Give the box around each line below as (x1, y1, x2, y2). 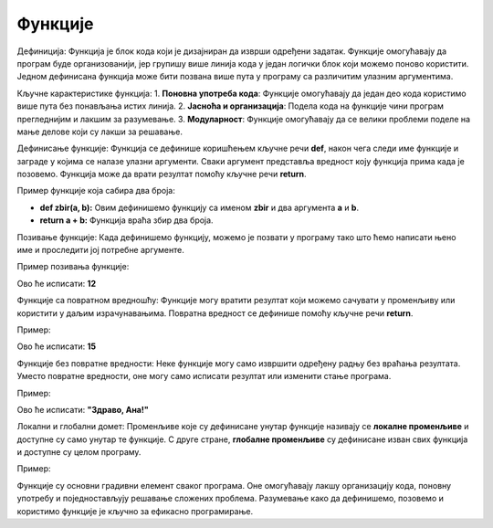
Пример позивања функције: (16, 261, 130, 272)
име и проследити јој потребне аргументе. (16, 245, 184, 256)
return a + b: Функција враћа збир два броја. (39, 215, 214, 226)
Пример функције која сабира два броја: (16, 185, 175, 196)
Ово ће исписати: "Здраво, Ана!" (16, 404, 150, 415)
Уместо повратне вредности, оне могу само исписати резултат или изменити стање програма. (16, 371, 392, 382)
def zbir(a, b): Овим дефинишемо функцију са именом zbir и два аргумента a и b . (39, 202, 360, 213)
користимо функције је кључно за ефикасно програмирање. (16, 505, 254, 516)
